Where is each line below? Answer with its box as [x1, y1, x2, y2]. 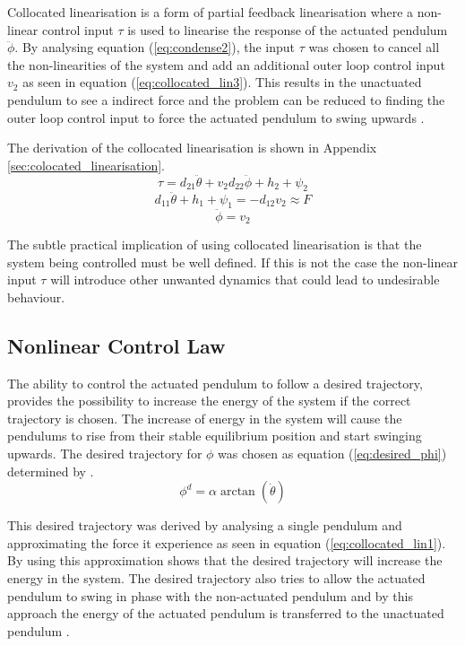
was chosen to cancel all [308, 38, 440, 57]
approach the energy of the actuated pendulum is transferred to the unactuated [7, 604, 444, 623]
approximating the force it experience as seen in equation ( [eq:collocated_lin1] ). [7, 533, 446, 552]
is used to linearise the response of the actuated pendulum [127, 20, 448, 39]
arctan [220, 485, 255, 499]
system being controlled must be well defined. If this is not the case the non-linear [7, 252, 458, 271]
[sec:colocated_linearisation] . [7, 155, 165, 174]
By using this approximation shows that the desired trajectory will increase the [7, 551, 443, 570]
